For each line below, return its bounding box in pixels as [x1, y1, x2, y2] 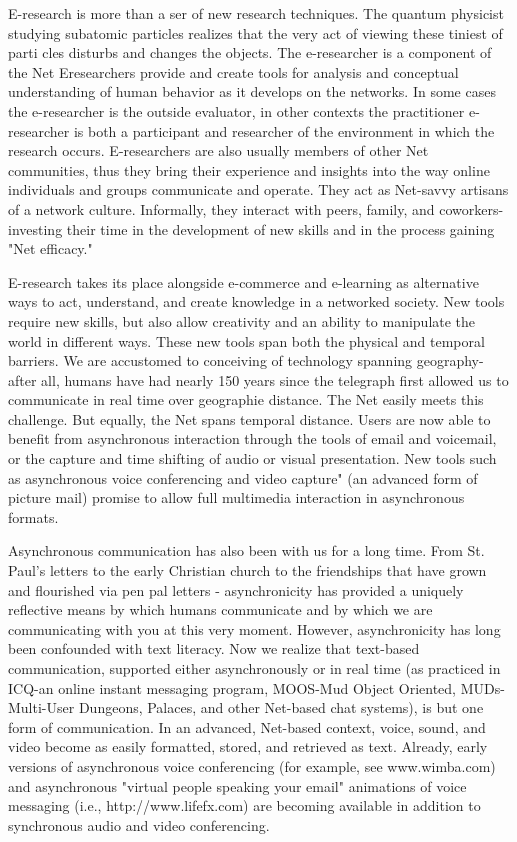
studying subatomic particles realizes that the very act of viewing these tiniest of [8, 22, 503, 43]
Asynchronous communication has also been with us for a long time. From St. [8, 540, 485, 561]
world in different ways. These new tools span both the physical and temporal [8, 330, 485, 351]
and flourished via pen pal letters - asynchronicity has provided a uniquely [8, 579, 464, 600]
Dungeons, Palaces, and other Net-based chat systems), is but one [78, 697, 484, 718]
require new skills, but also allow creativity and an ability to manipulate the [8, 310, 476, 331]
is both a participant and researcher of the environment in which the [73, 120, 495, 141]
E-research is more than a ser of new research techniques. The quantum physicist [8, 3, 504, 23]
